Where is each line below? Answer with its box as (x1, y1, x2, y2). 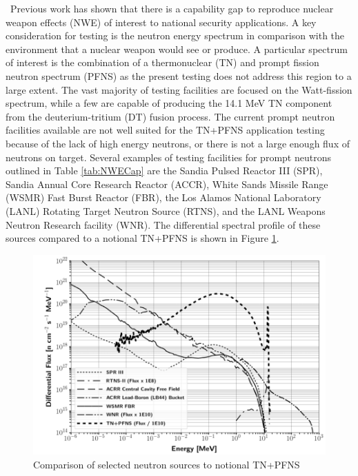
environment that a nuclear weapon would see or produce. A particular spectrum (6, 41, 348, 56)
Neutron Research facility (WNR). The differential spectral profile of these (6, 217, 321, 231)
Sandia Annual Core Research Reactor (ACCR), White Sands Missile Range (6, 176, 328, 191)
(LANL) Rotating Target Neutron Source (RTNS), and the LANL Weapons (6, 203, 326, 218)
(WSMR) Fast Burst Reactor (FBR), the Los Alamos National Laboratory (6, 190, 321, 205)
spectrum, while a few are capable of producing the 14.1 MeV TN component (6, 96, 332, 110)
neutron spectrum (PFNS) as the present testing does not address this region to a (6, 68, 352, 83)
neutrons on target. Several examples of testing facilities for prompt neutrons (6, 149, 331, 164)
